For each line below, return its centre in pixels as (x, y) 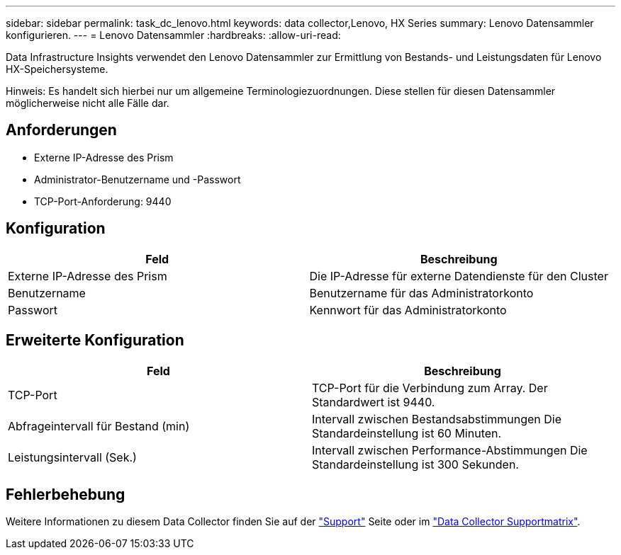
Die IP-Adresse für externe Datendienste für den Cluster (459, 276)
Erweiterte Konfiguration (95, 341)
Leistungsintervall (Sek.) (72, 457)
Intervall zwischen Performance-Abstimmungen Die (450, 450)
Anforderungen (61, 130)
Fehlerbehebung (66, 494)
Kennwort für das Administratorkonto (408, 310)
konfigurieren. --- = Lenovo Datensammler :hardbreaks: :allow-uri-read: (173, 35)
